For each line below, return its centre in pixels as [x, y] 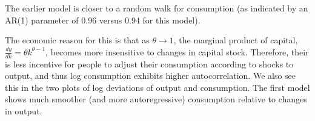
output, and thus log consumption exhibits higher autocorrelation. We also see [151, 76]
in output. [24, 110]
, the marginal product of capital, [236, 40]
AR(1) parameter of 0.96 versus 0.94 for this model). [103, 20]
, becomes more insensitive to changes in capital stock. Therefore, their [177, 51]
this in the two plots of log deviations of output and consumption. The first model [157, 87]
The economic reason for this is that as [77, 40]
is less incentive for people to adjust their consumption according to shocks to [149, 64]
